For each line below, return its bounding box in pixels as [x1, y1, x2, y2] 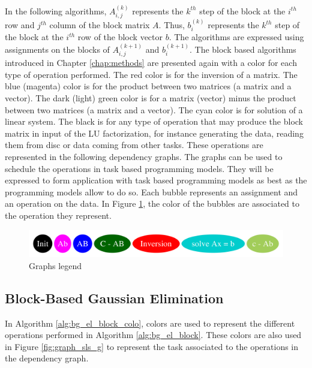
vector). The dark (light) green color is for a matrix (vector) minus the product [5, 92, 296, 104]
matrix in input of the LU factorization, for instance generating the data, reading [5, 126, 304, 139]
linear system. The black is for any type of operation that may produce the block [5, 115, 303, 128]
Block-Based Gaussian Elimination [5, 288, 224, 307]
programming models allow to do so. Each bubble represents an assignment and [5, 185, 298, 198]
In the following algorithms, [5, 4, 107, 17]
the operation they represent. [5, 209, 112, 222]
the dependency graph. [5, 352, 89, 364]
